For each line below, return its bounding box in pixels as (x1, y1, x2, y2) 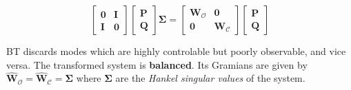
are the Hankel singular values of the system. (115, 71, 305, 85)
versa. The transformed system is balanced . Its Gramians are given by (6, 57, 308, 71)
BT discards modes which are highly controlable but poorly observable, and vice (6, 44, 346, 58)
